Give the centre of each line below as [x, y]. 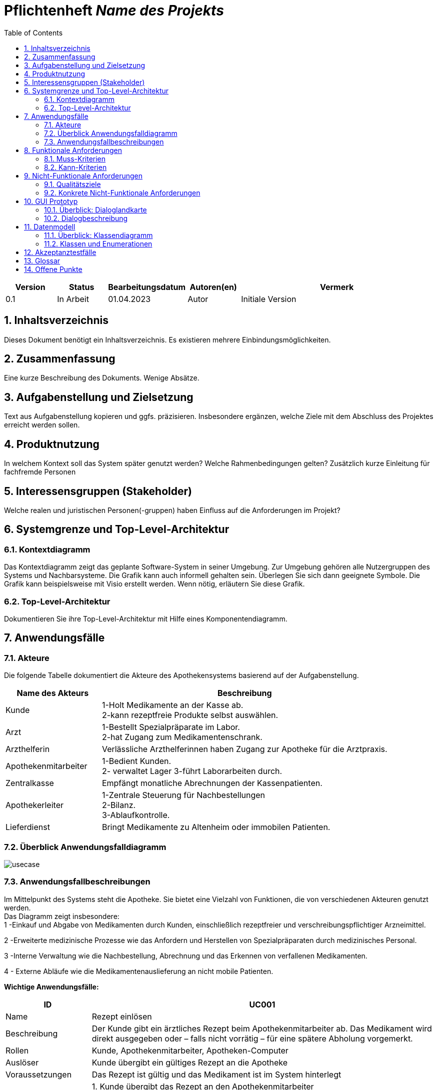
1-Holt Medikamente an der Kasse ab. [172, 705]
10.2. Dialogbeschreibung [86, 218]
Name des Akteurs [53, 693]
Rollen [17, 1050]
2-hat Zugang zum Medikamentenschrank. [182, 737]
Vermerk [337, 287]
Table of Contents [33, 32]
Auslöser [22, 1062]
